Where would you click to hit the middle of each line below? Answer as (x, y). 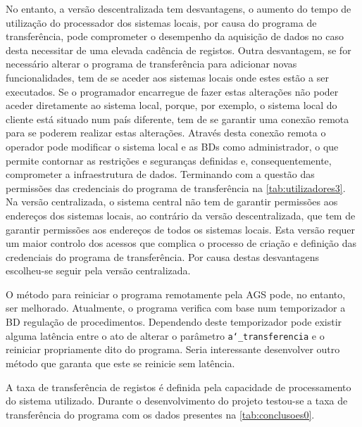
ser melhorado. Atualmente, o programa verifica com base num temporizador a (176, 308)
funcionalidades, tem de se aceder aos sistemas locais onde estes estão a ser (167, 77)
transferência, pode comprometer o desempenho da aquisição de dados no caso (175, 36)
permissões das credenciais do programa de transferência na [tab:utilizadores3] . (176, 187)
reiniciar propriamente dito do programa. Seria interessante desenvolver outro (173, 349)
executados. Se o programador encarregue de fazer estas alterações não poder (172, 91)
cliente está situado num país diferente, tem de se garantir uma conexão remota (177, 119)
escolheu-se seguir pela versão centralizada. (98, 270)
